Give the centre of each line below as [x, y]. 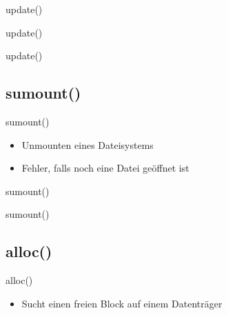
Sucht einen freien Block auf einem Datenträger [122, 303]
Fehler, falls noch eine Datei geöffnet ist [105, 168]
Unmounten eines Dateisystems [87, 144]
